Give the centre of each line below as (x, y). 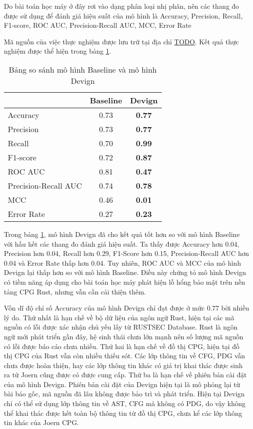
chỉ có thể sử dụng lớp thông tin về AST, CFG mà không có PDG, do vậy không (125, 403)
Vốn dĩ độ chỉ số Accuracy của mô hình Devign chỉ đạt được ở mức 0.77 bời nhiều (127, 308)
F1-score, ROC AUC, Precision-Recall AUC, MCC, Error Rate (98, 25)
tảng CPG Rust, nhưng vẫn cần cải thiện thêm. (75, 291)
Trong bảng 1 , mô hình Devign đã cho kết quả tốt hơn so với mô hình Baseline (122, 234)
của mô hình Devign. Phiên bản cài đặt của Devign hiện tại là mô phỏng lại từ (122, 384)
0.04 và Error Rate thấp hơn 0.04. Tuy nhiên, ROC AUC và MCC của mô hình (123, 263)
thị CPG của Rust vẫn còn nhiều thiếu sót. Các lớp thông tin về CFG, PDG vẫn (125, 356)
